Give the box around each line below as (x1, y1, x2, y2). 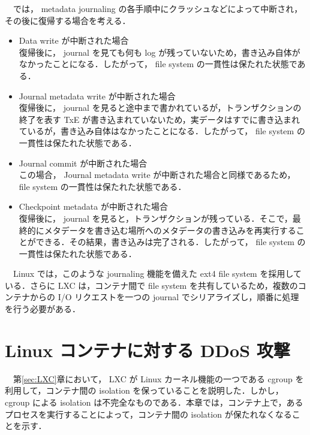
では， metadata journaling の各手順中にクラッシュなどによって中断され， (13, 2, 303, 14)
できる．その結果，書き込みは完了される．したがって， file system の (35, 235, 306, 248)
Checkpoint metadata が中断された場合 (19, 200, 168, 213)
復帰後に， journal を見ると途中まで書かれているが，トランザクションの (19, 101, 302, 114)
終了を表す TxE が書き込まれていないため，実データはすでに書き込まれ (19, 113, 300, 125)
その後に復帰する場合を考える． (5, 14, 131, 26)
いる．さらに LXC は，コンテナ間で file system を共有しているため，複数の (5, 279, 298, 291)
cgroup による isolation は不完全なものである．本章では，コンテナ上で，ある (5, 395, 303, 408)
